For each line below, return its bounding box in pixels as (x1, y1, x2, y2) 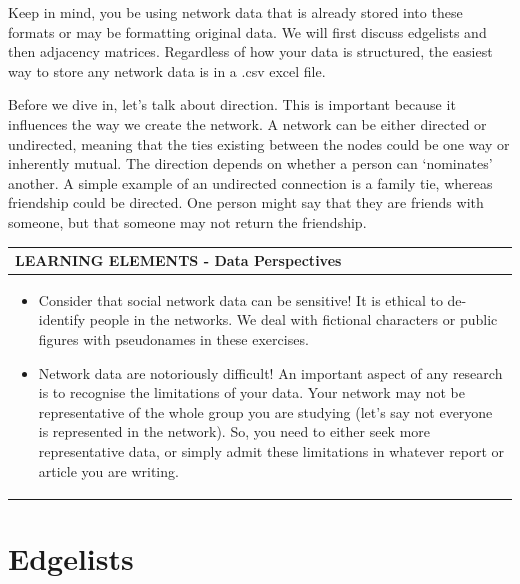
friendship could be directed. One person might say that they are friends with (8, 192, 484, 213)
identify (38, 309, 86, 330)
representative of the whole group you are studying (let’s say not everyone (38, 401, 493, 422)
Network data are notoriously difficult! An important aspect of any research (38, 362, 503, 383)
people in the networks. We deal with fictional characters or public (89, 309, 498, 330)
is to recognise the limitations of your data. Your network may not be (38, 382, 466, 403)
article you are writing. (38, 460, 179, 481)
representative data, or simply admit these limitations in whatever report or (38, 441, 505, 462)
